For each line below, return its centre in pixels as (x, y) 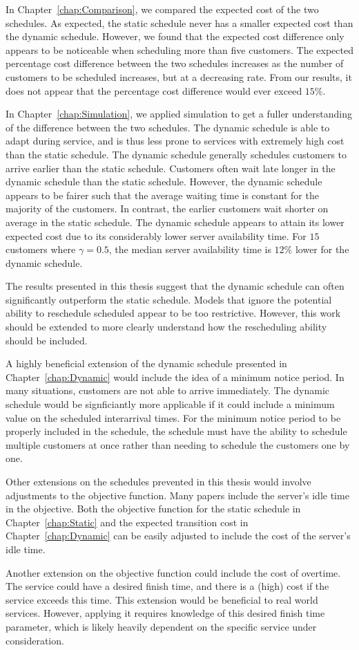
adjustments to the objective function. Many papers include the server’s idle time (177, 495)
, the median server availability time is (190, 249)
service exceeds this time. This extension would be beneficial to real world (162, 599)
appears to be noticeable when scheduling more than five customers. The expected (179, 49)
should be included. (47, 340)
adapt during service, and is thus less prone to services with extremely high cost (175, 141)
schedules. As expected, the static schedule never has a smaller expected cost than (179, 22)
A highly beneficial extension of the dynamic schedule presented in (146, 363)
